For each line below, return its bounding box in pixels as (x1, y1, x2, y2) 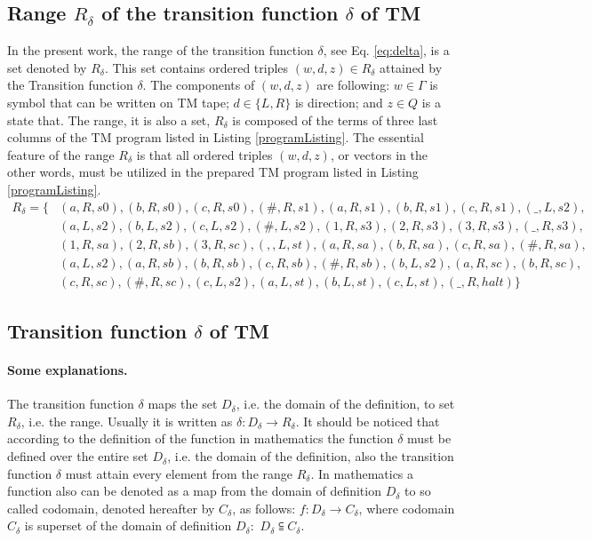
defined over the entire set (7, 447, 148, 465)
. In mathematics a (310, 464, 414, 482)
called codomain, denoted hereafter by (7, 498, 215, 517)
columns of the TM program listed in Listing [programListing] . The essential (7, 128, 424, 147)
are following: (316, 76, 390, 94)
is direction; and (294, 92, 383, 111)
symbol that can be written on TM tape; (7, 92, 229, 111)
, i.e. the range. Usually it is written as (20, 411, 233, 430)
